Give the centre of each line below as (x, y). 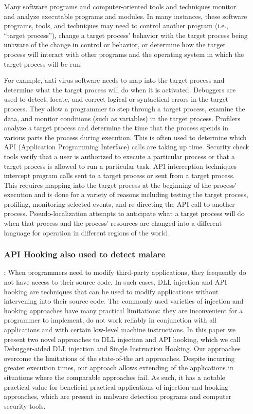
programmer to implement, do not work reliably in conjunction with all (110, 320)
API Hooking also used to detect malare (85, 254)
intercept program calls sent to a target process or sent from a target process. (119, 175)
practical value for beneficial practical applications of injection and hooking (116, 387)
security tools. (25, 405)
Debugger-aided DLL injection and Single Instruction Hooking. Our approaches (122, 349)
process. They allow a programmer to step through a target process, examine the (125, 108)
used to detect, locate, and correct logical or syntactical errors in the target (116, 99)
